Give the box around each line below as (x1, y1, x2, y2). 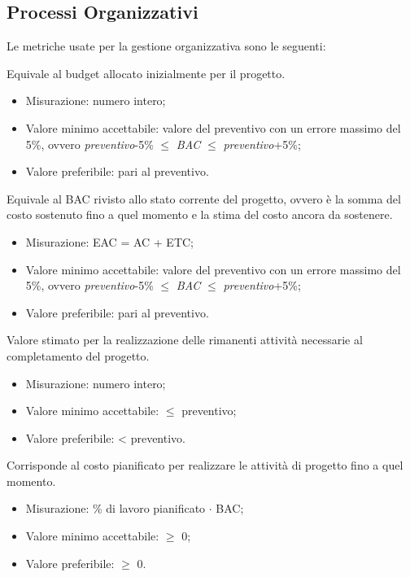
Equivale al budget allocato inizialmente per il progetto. (7, 64, 286, 81)
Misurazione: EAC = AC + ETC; (25, 233, 194, 250)
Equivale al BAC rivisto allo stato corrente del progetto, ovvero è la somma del (7, 190, 401, 207)
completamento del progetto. (7, 347, 150, 364)
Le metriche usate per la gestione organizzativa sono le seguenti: (7, 37, 326, 55)
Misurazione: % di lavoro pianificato (25, 500, 206, 517)
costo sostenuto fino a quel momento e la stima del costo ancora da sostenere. (7, 206, 393, 223)
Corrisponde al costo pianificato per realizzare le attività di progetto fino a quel (7, 457, 403, 474)
